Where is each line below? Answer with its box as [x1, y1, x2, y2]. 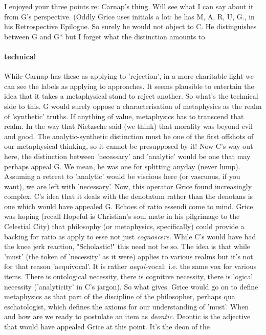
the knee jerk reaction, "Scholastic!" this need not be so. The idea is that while [4, 241, 250, 252]
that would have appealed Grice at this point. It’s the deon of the [4, 321, 210, 332]
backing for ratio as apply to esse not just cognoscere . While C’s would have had [4, 231, 256, 241]
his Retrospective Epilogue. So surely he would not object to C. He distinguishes [4, 21, 257, 32]
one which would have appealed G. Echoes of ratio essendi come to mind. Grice [4, 200, 253, 211]
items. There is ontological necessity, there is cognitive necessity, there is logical [4, 271, 253, 282]
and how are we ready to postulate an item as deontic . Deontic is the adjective [4, 311, 251, 322]
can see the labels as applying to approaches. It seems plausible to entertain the [4, 80, 254, 91]
